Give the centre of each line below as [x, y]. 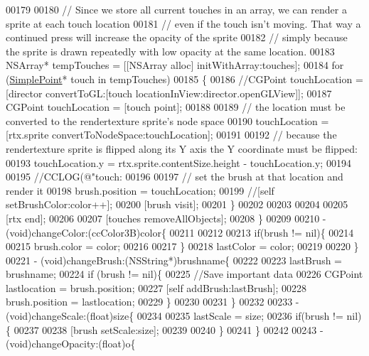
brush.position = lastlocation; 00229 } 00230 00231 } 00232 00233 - [153, 302]
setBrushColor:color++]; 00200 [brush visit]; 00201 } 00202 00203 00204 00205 [177, 204]
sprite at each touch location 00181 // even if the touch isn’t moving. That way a [183, 23]
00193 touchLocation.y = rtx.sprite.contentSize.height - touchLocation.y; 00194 [178, 162]
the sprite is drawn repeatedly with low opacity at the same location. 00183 [170, 51]
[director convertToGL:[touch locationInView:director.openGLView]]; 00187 [169, 93]
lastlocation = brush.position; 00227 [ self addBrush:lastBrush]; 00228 [156, 287]
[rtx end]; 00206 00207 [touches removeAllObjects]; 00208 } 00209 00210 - [166, 218]
